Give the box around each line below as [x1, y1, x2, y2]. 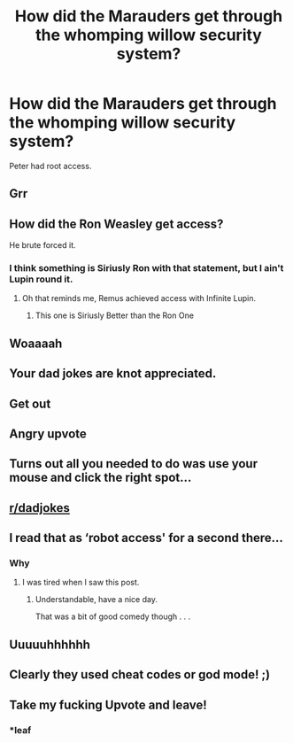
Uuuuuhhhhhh [9, 637, 91, 652]
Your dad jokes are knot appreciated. [9, 366, 217, 382]
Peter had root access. [9, 160, 92, 171]
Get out [9, 396, 51, 411]
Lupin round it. [9, 273, 73, 285]
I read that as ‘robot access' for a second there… [9, 530, 283, 546]
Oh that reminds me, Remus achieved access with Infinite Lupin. [21, 293, 257, 304]
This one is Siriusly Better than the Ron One [35, 310, 195, 321]
